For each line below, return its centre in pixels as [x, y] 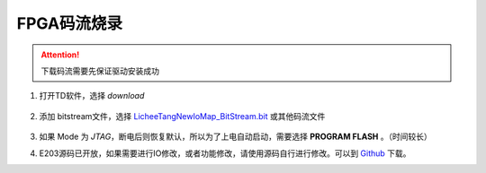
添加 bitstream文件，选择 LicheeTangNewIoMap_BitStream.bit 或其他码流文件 [182, 116]
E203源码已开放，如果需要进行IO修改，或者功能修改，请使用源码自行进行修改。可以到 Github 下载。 [225, 153]
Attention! [60, 55]
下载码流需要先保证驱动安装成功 [100, 71]
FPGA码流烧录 [70, 23]
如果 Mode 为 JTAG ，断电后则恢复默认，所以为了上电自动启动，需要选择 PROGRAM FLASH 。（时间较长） [235, 137]
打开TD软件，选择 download [92, 96]
